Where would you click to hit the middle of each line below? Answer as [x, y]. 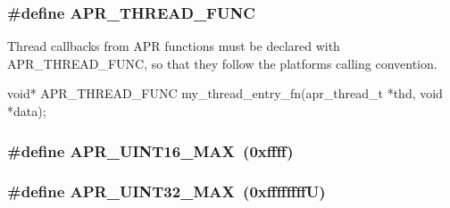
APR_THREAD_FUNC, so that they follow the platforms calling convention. [222, 63]
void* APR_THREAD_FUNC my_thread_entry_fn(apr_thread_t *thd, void [225, 93]
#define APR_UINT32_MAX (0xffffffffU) [167, 191]
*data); [27, 111]
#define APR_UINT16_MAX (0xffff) [150, 150]
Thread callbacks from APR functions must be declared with [174, 46]
